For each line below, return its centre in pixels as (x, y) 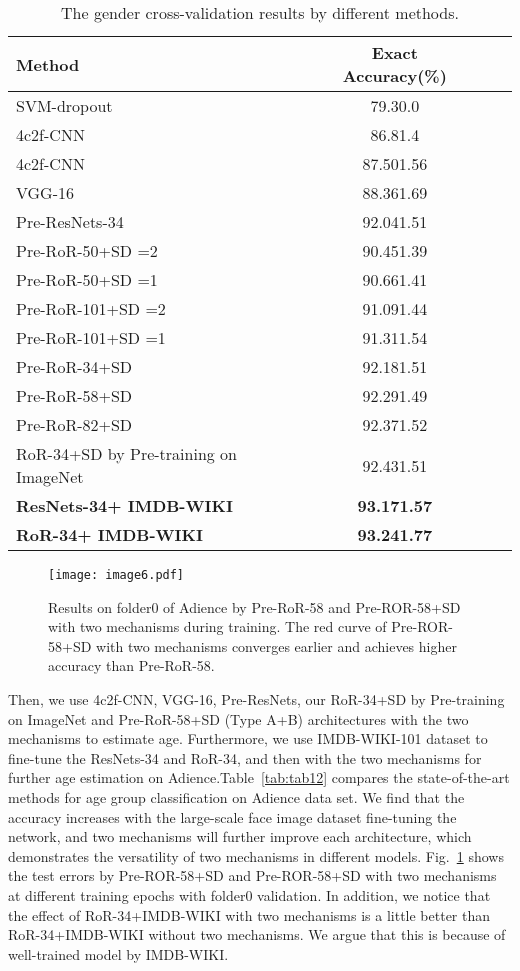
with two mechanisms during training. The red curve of (217, 626)
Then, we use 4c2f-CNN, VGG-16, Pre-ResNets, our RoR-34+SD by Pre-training (256, 699)
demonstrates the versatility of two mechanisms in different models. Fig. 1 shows (256, 855)
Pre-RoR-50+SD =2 (87, 250)
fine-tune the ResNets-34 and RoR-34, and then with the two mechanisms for (245, 757)
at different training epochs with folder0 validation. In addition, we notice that (249, 894)
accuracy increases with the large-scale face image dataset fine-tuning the (232, 816)
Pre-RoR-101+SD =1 (91, 337)
